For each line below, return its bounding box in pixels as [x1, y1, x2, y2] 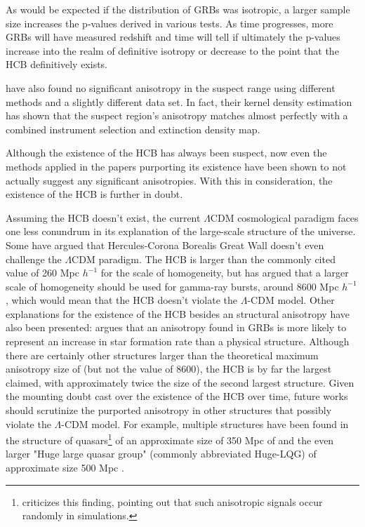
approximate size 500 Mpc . [6, 460, 124, 475]
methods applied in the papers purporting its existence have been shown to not [6, 159, 347, 173]
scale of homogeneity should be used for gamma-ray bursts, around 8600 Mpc [6, 279, 339, 293]
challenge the [6, 251, 62, 266]
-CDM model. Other [247, 293, 335, 307]
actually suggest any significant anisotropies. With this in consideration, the [6, 173, 333, 187]
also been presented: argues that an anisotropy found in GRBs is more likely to [6, 320, 347, 335]
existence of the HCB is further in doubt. [6, 187, 183, 201]
